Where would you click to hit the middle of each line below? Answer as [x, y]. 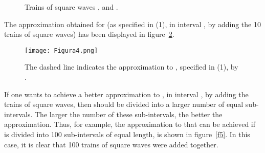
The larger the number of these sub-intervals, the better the [129, 114]
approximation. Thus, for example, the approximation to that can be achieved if [130, 124]
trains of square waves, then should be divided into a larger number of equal [124, 104]
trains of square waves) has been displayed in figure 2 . [89, 34]
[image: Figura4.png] [61, 50]
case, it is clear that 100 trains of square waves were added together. [111, 144]
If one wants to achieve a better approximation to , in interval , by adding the [126, 94]
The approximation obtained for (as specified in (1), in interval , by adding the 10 [132, 24]
